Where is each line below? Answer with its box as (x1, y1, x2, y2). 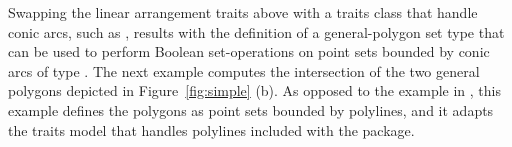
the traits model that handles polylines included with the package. (8, 119, 415, 140)
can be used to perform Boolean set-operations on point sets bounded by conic (8, 41, 490, 62)
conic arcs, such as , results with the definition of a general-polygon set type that (8, 21, 505, 42)
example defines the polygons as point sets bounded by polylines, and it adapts (8, 99, 494, 120)
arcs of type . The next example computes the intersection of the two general (8, 60, 480, 81)
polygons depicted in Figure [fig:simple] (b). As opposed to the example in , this (8, 80, 501, 101)
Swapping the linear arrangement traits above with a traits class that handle (8, 2, 478, 22)
